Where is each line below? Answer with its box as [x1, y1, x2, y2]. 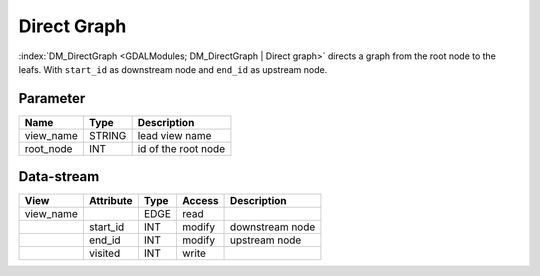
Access [181, 194, 219, 208]
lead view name [137, 128, 212, 142]
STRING [88, 128, 127, 142]
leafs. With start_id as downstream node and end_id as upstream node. [18, 63, 328, 75]
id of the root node [137, 141, 225, 155]
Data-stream [18, 168, 100, 185]
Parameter [18, 90, 86, 107]
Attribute [88, 194, 134, 208]
